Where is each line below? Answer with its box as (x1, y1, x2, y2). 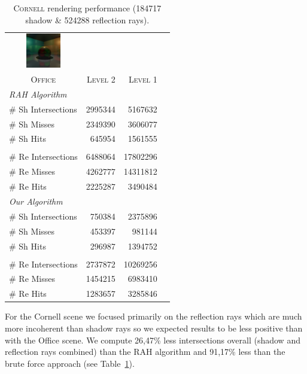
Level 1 (128, 72, 157, 85)
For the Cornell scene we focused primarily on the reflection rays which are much (5, 310, 302, 323)
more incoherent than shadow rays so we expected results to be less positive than (5, 321, 303, 334)
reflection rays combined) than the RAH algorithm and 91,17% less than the (5, 345, 285, 358)
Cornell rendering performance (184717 (13, 2, 162, 14)
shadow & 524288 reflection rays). (25, 13, 150, 26)
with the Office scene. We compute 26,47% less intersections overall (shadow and (5, 333, 300, 346)
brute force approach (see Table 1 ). (5, 357, 135, 369)
